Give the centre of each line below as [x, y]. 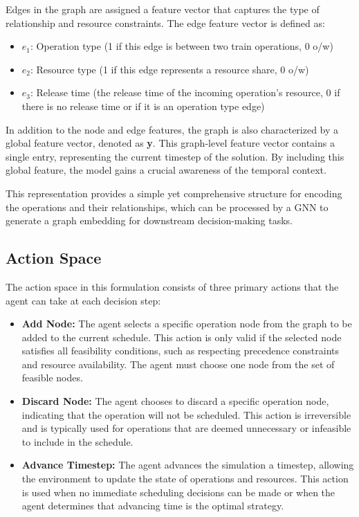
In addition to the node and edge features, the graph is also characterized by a [172, 129]
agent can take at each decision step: [83, 300]
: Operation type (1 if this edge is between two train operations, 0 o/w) [182, 46]
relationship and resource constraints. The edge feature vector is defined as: [165, 22]
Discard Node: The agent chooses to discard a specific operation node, [175, 401]
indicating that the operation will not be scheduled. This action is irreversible [186, 414]
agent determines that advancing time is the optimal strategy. [153, 506]
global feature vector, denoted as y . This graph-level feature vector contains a [170, 143]
